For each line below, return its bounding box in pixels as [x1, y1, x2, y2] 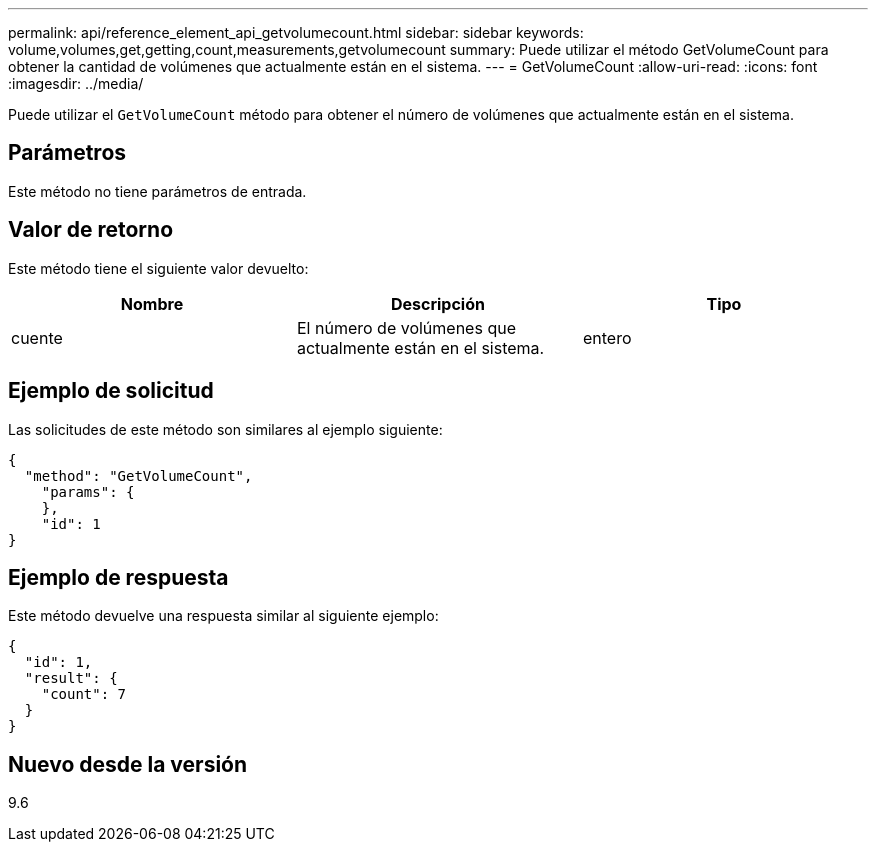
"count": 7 [41, 686, 127, 703]
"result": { [24, 670, 118, 687]
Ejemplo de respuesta [8, 564, 229, 590]
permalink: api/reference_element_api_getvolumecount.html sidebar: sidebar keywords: [8, 24, 584, 41]
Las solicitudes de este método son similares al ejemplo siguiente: [8, 420, 443, 438]
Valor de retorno [8, 217, 174, 243]
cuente [11, 327, 63, 348]
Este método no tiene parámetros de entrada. [8, 182, 307, 200]
